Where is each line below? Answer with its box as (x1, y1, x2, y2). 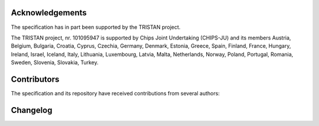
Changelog (11, 105, 53, 115)
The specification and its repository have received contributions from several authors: (11, 89, 220, 97)
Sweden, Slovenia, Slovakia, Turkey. (11, 59, 99, 66)
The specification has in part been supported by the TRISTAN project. (11, 24, 181, 31)
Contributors (11, 74, 60, 84)
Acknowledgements (11, 8, 87, 18)
